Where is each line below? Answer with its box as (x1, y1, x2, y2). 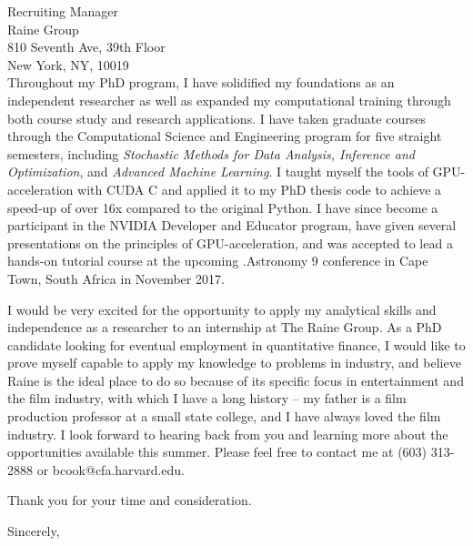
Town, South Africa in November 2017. (7, 268, 225, 288)
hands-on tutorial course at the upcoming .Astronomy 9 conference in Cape (7, 251, 428, 270)
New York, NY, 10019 (7, 55, 129, 74)
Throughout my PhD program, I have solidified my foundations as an (7, 73, 395, 92)
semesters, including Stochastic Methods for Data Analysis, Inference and (7, 144, 415, 163)
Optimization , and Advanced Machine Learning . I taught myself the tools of (7, 162, 428, 181)
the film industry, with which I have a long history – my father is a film (7, 389, 407, 408)
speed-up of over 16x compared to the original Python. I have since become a (7, 197, 438, 217)
